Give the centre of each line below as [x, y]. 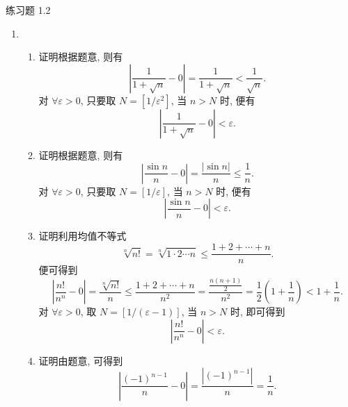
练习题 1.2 [28, 10]
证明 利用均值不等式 [82, 236]
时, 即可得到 [258, 312]
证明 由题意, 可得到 [81, 360]
